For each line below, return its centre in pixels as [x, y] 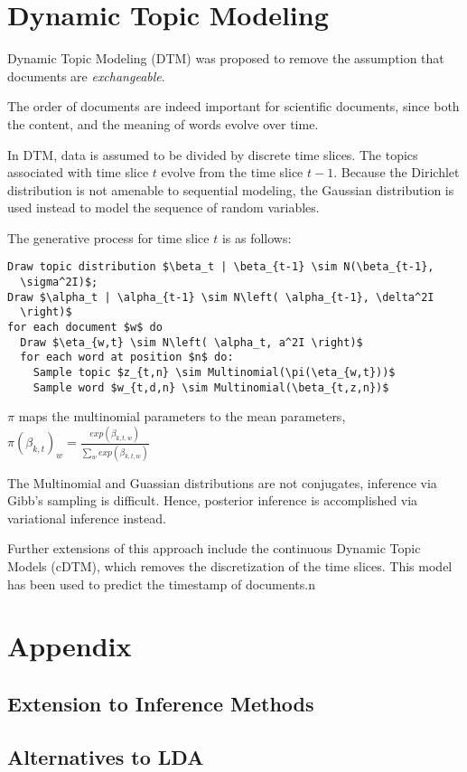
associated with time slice [78, 172]
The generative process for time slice [108, 237]
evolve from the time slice [232, 172]
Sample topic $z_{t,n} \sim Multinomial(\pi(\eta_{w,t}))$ [214, 373]
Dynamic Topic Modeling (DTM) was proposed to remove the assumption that [226, 58]
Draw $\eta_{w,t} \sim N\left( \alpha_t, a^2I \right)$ [191, 342]
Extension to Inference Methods [161, 703]
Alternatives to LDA [106, 756]
